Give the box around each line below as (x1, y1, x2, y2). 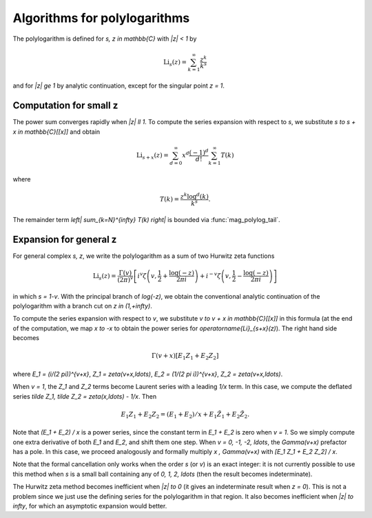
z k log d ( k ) (180, 191, 209, 200)
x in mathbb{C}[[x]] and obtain (12, 128, 101, 136)
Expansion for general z (12, 233, 117, 245)
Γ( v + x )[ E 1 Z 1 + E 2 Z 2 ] (152, 352, 219, 361)
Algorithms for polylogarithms (12, 10, 190, 26)
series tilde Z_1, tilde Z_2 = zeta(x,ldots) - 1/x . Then (12, 392, 157, 400)
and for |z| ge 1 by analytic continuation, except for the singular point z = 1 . (12, 81, 225, 90)
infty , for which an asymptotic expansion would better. (12, 502, 167, 510)
